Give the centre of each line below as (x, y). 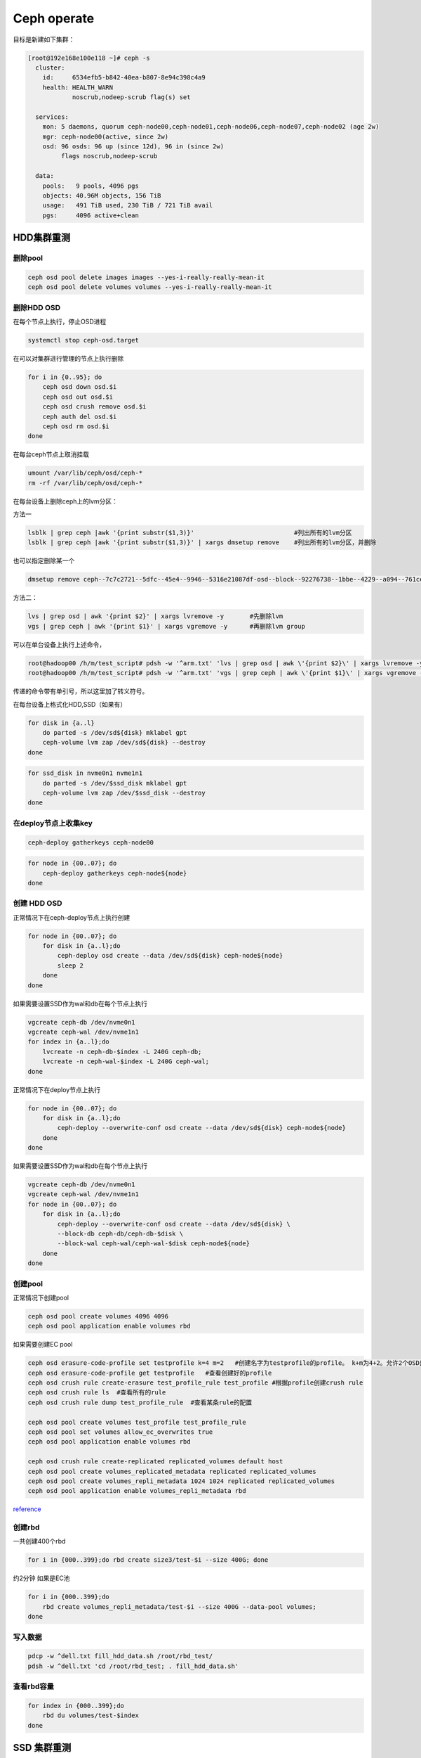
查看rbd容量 (33, 1686)
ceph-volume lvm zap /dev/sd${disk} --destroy (124, 743)
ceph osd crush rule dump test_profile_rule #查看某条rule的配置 (140, 1402)
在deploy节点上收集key (53, 823)
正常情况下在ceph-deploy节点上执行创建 (72, 917)
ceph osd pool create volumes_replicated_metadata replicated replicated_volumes (172, 1471)
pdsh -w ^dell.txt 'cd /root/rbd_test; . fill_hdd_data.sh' (133, 1666)
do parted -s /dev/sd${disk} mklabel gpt (115, 732)
